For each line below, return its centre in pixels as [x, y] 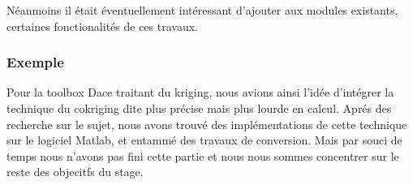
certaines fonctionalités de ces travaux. [102, 26]
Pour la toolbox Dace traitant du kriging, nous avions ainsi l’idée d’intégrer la [200, 92]
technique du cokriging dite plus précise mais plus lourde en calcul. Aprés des [199, 108]
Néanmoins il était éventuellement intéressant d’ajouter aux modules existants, [202, 10]
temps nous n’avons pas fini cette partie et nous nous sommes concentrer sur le [203, 155]
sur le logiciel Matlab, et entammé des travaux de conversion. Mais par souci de [204, 140]
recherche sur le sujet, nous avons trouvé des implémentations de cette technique [207, 124]
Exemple [35, 62]
